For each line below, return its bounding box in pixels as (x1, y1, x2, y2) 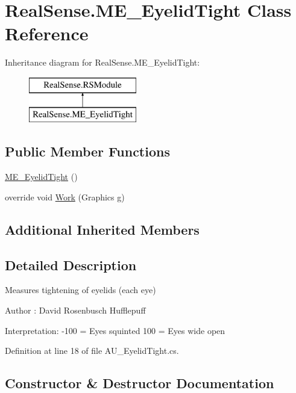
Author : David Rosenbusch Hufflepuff (5, 304, 146, 317)
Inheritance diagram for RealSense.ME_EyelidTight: (5, 56, 200, 69)
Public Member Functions (5, 142, 170, 161)
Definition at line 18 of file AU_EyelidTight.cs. (5, 344, 179, 357)
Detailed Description (5, 255, 137, 274)
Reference (5, 21, 89, 46)
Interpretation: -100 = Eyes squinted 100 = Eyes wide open (5, 324, 225, 336)
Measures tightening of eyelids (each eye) (5, 283, 156, 296)
